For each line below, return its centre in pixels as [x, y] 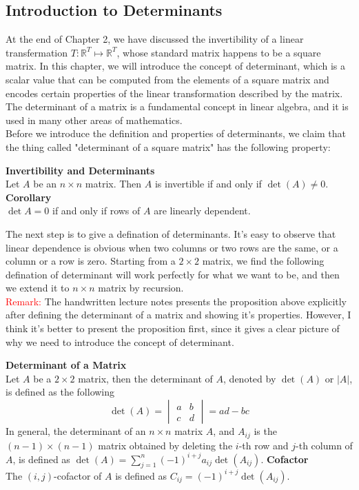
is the [265, 431]
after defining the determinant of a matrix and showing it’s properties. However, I [178, 315]
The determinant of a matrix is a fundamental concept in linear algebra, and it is [177, 106]
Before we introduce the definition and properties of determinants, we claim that [176, 133]
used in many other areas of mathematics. [94, 120]
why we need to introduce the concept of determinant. [120, 341]
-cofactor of [78, 475]
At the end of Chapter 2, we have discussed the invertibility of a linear [155, 39]
